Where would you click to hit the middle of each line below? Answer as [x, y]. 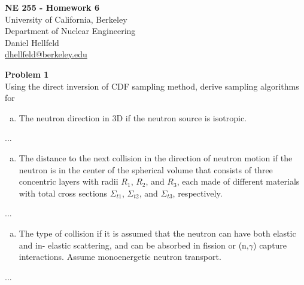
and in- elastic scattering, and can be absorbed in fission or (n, [134, 245]
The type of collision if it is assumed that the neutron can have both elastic [157, 233]
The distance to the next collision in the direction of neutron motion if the [156, 157]
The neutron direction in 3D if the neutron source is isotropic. [133, 117]
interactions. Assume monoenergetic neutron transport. [120, 257]
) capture [270, 245]
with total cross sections [63, 193]
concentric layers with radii [69, 181]
